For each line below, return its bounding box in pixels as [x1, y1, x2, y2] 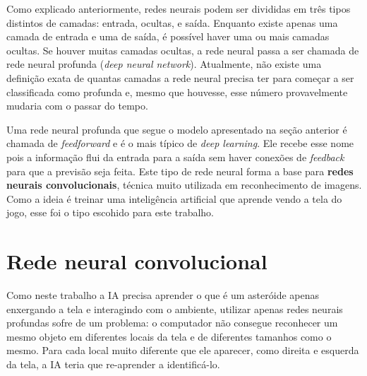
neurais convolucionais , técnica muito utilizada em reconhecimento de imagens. [6, 177, 362, 192]
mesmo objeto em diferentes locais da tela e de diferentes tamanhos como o [6, 329, 332, 343]
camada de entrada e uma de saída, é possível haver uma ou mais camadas [6, 29, 330, 44]
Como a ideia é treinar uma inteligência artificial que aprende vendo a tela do [6, 191, 342, 206]
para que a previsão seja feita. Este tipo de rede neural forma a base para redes [6, 163, 354, 178]
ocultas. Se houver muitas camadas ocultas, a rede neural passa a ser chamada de [6, 42, 359, 57]
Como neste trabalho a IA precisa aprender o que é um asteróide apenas [6, 288, 320, 302]
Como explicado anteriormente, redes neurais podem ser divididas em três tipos [6, 1, 351, 16]
